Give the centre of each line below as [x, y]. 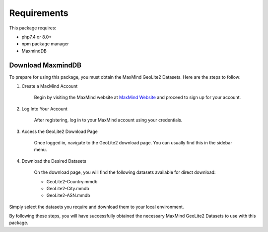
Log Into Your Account [45, 109]
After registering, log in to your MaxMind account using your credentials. [108, 120]
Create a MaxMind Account [50, 86]
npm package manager [45, 44]
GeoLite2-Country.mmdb [72, 181]
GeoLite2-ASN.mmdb [68, 195]
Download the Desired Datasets [54, 161]
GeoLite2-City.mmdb [68, 188]
